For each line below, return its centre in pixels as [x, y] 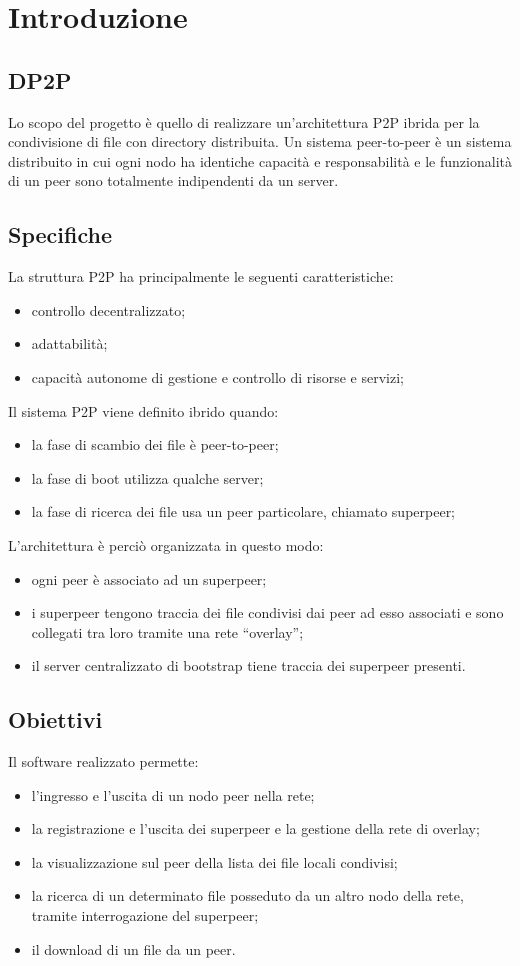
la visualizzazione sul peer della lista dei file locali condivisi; [214, 861]
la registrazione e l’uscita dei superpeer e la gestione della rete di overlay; [255, 828]
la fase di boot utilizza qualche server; [147, 477]
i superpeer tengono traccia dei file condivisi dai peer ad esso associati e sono [267, 612]
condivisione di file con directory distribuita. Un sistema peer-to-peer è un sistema [260, 141]
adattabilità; [69, 343]
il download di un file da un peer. [133, 948]
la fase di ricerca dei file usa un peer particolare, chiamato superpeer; [243, 511]
